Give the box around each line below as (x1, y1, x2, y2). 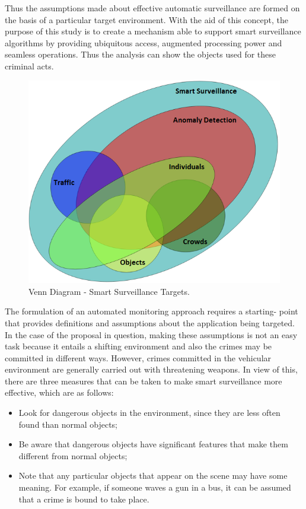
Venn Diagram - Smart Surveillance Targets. (28, 285, 190, 297)
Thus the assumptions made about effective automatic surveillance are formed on (5, 2, 300, 14)
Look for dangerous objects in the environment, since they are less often (18, 406, 280, 419)
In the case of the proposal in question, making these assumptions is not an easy (5, 328, 298, 341)
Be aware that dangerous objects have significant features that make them (18, 438, 288, 450)
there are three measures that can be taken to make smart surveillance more (5, 374, 282, 387)
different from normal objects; (18, 449, 128, 462)
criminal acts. (5, 59, 54, 72)
